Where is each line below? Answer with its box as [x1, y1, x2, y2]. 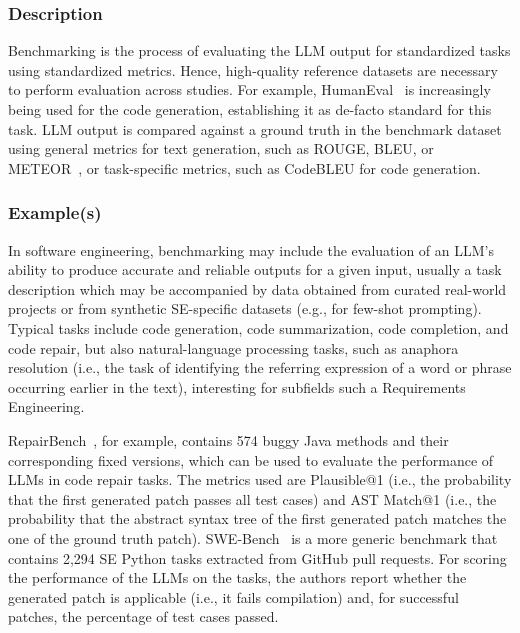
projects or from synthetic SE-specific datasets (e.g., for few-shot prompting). [8, 298, 482, 319]
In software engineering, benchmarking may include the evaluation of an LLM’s [8, 239, 495, 260]
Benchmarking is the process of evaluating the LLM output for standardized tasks [8, 40, 511, 61]
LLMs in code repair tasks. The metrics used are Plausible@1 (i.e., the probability [8, 469, 512, 490]
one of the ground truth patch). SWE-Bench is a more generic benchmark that [8, 527, 498, 548]
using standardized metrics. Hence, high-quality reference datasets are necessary [8, 59, 498, 80]
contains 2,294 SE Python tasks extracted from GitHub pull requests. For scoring [8, 547, 507, 568]
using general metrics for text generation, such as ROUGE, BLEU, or [8, 138, 434, 159]
